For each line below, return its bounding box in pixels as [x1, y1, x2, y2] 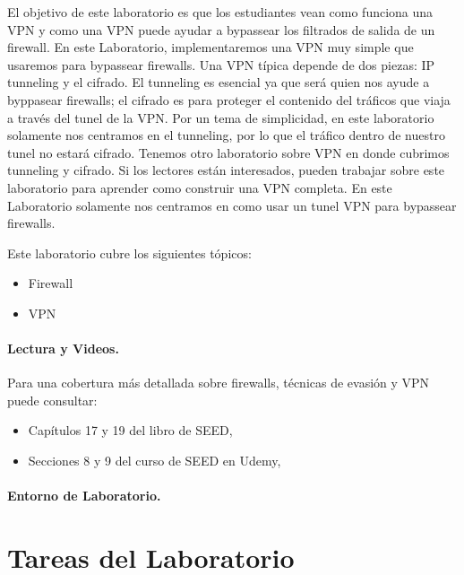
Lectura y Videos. [7, 339, 119, 358]
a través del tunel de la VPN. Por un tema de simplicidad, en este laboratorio [7, 108, 434, 126]
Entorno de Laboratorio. [7, 486, 161, 505]
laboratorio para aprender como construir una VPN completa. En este [7, 178, 392, 196]
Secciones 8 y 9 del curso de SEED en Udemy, [28, 451, 281, 470]
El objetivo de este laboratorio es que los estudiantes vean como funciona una [7, 3, 434, 21]
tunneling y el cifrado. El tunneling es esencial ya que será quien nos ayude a [7, 73, 430, 91]
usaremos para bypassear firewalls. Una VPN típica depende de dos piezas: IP [7, 55, 435, 74]
